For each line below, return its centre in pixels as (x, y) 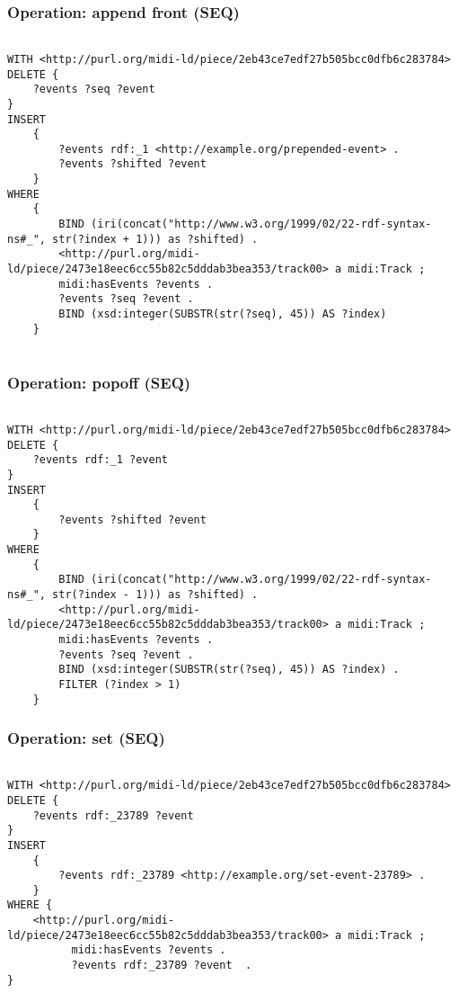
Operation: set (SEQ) (86, 738)
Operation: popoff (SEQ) (99, 382)
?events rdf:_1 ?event (100, 460)
